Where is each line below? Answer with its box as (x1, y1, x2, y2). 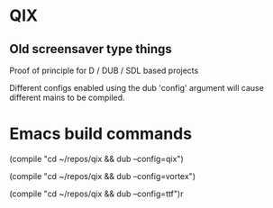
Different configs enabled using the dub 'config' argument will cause (9, 83, 264, 93)
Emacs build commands (9, 123, 192, 144)
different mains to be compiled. (9, 92, 125, 103)
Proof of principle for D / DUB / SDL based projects (9, 65, 199, 76)
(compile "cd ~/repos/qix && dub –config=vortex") (9, 170, 196, 181)
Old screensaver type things (9, 41, 173, 57)
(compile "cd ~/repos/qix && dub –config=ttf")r (9, 188, 184, 199)
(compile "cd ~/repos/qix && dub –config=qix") (9, 153, 184, 164)
